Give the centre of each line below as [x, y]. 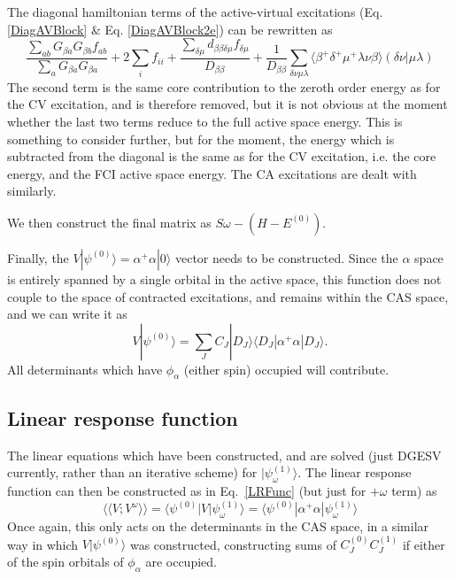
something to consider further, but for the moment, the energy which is [201, 139]
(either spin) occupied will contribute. [286, 369]
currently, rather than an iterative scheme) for [132, 472]
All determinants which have [85, 369]
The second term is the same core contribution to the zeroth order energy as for [224, 86]
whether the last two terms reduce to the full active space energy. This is [205, 121]
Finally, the [38, 257]
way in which [43, 544]
